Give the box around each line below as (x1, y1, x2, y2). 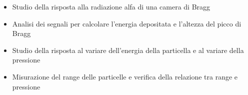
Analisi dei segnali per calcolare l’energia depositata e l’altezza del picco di (12, 18, 241, 28)
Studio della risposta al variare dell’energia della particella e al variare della (12, 44, 244, 55)
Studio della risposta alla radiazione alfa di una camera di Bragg (12, 1, 210, 11)
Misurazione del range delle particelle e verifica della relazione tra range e (12, 71, 238, 81)
